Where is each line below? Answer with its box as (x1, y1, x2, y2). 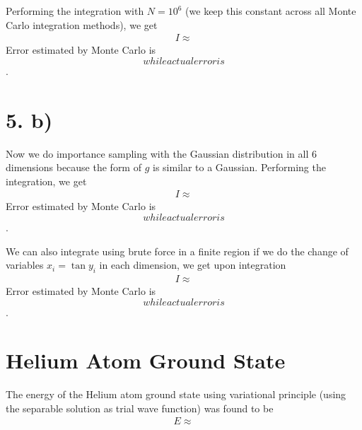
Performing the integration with (6, 4, 144, 18)
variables (6, 257, 44, 272)
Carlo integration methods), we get (6, 17, 158, 32)
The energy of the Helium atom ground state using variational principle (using (6, 387, 346, 402)
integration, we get (6, 173, 87, 188)
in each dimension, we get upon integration (99, 257, 286, 272)
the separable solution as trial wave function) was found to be (6, 400, 274, 415)
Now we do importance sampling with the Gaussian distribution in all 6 (6, 146, 317, 161)
